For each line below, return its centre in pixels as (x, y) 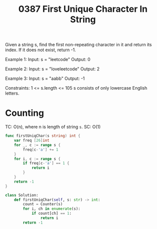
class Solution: (22, 195)
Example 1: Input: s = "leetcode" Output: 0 (48, 60)
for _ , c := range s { (37, 145)
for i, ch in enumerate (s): (52, 209)
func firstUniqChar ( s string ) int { (43, 136)
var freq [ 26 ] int (32, 140)
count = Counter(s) (43, 204)
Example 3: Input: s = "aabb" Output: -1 (45, 79)
